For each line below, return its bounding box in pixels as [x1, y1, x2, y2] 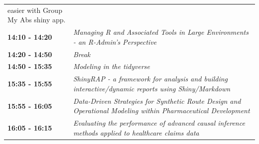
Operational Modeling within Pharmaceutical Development [73, 105, 250, 116]
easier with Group [7, 4, 62, 15]
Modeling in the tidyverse [73, 61, 150, 72]
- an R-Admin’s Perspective [73, 36, 157, 47]
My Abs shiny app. [7, 14, 66, 25]
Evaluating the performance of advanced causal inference [73, 118, 245, 128]
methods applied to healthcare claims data [73, 127, 199, 138]
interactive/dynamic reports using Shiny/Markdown [73, 83, 231, 93]
